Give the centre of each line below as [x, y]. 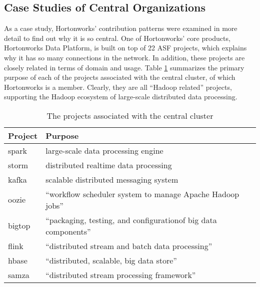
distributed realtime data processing [109, 165]
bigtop [19, 226]
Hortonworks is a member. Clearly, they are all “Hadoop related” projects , [118, 87]
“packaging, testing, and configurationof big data [131, 220]
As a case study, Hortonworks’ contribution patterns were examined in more [121, 28]
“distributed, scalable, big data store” [111, 260]
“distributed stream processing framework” [121, 275]
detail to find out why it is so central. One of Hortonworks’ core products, [117, 38]
